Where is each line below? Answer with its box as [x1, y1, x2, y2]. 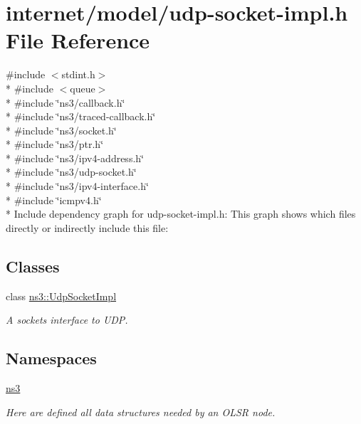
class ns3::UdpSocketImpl [6, 288, 117, 303]
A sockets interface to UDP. [6, 312, 128, 327]
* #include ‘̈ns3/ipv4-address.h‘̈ [6, 150, 144, 165]
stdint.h [61, 67, 95, 82]
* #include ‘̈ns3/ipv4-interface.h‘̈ [6, 179, 149, 194]
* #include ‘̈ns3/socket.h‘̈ [6, 122, 117, 137]
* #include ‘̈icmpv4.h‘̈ [6, 192, 102, 207]
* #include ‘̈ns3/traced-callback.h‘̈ [6, 109, 156, 124]
